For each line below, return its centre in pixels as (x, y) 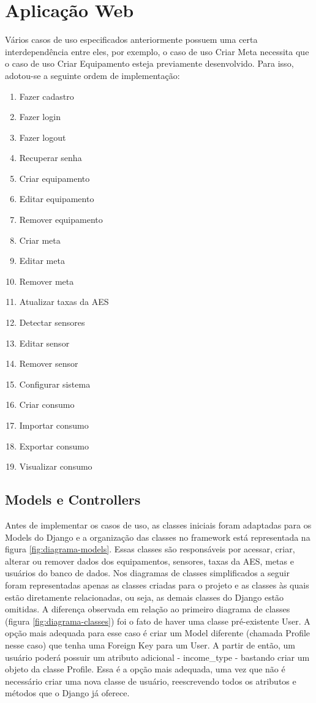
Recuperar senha (51, 158)
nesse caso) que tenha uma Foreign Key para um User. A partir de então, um (150, 645)
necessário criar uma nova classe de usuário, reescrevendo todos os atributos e (151, 681)
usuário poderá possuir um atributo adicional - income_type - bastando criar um (157, 657)
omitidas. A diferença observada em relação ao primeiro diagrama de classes (148, 609)
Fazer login (40, 117)
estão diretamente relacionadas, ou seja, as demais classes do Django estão (145, 597)
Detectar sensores (52, 322)
